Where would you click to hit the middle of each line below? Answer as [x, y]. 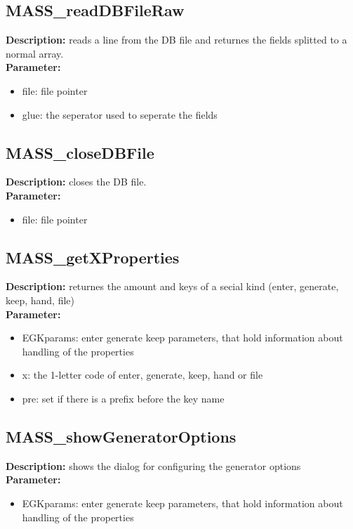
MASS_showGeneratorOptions [121, 436]
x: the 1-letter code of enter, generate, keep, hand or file [142, 375]
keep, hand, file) [40, 300]
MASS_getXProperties [93, 257]
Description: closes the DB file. [76, 182]
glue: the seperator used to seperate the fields [120, 114]
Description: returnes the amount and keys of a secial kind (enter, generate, [172, 286]
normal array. [35, 53]
